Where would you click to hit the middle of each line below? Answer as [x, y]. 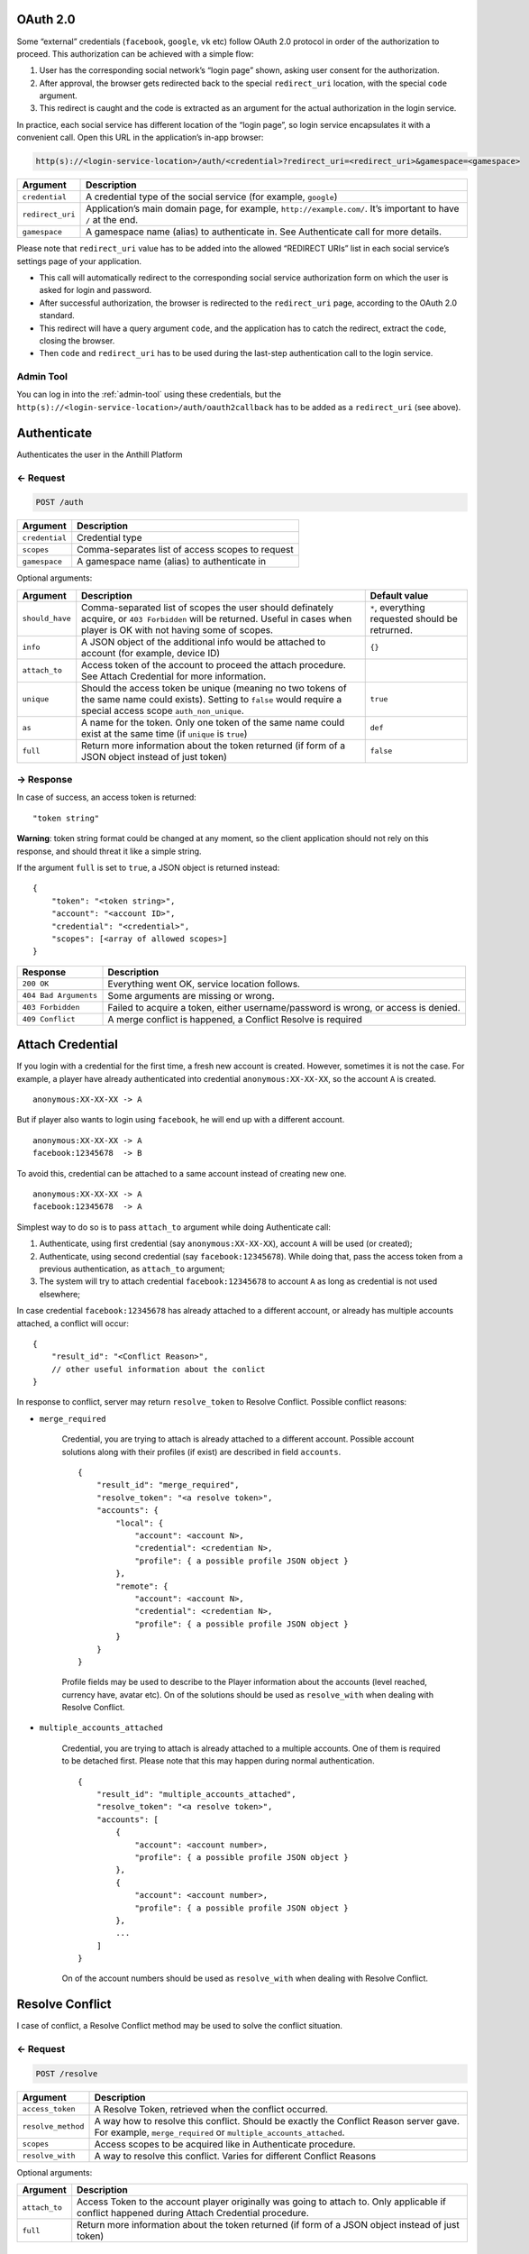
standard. [57, 316]
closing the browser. [77, 340]
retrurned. [392, 629]
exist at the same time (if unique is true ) [164, 733]
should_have [46, 619]
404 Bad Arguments [60, 996]
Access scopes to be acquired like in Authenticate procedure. [225, 2144]
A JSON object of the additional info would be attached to [204, 642]
